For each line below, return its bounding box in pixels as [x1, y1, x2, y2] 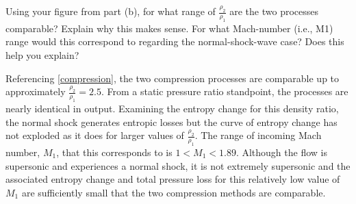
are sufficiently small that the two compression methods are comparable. [21, 185, 326, 199]
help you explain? [5, 47, 79, 62]
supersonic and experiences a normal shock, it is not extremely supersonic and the [5, 158, 351, 173]
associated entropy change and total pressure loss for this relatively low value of [5, 172, 340, 186]
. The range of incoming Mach [194, 128, 322, 142]
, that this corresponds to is [56, 144, 173, 159]
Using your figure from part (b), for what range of [5, 4, 216, 18]
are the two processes [229, 4, 319, 18]
